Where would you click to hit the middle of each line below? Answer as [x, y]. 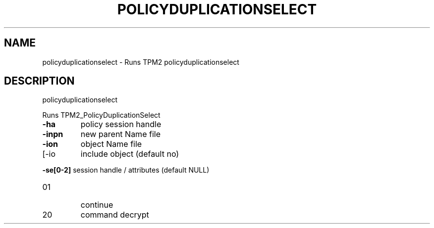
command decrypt [115, 215]
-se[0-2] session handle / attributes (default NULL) [126, 170]
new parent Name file [120, 134]
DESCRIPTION [39, 81]
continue [97, 205]
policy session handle [121, 124]
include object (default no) [130, 154]
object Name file [111, 144]
